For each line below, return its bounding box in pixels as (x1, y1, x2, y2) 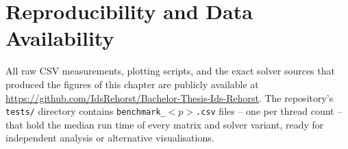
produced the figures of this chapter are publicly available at (5, 77, 259, 91)
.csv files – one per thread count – (196, 104, 343, 118)
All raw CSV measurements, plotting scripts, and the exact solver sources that (5, 64, 335, 78)
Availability (5, 24, 114, 52)
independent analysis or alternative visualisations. (5, 131, 214, 145)
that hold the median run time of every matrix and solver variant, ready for (5, 117, 324, 131)
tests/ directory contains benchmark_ (5, 104, 166, 118)
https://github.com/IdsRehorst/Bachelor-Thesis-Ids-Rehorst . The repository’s (5, 90, 334, 105)
